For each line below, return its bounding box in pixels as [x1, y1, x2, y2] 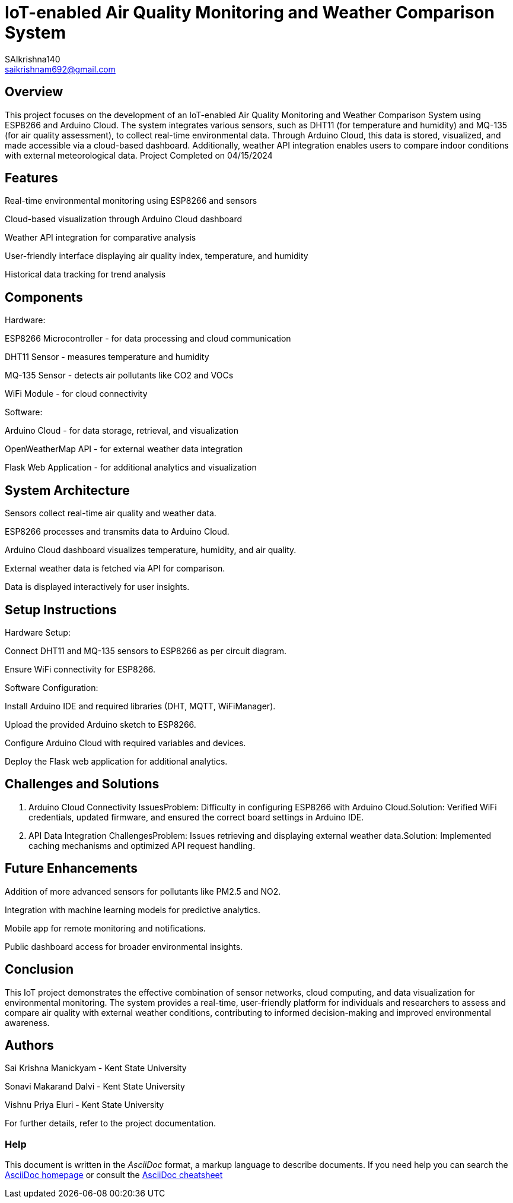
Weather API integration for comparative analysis [5, 232, 196, 243]
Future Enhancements [5, 861, 138, 876]
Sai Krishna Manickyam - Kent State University [5, 1063, 187, 1073]
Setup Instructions [5, 602, 117, 617]
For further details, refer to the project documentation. [5, 1118, 216, 1129]
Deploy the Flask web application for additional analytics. [5, 756, 228, 766]
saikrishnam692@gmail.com [5, 64, 116, 74]
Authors [5, 1037, 54, 1053]
